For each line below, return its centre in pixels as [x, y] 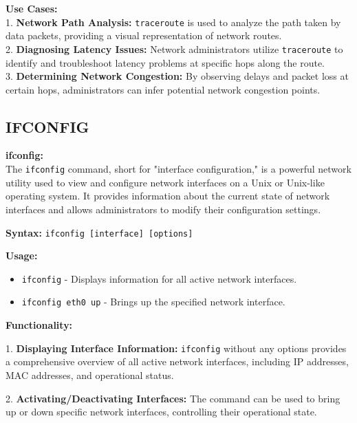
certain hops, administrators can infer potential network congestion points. [163, 89]
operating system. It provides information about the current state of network [168, 196]
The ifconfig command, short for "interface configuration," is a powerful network [178, 169]
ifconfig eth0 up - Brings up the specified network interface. [153, 302]
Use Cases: [32, 8]
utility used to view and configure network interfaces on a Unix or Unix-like [165, 182]
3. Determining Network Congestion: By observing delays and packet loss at [177, 76]
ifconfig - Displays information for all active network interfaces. [159, 278]
